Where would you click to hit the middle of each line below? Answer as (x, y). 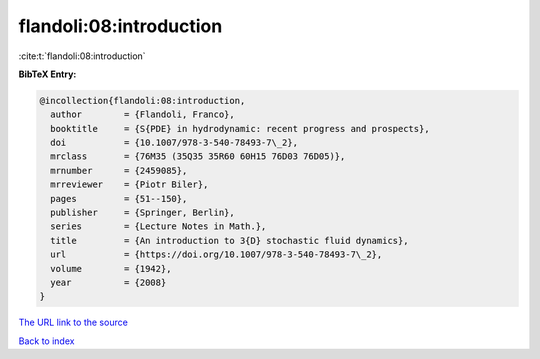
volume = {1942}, (111, 268)
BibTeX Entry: (47, 74)
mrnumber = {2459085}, (119, 170)
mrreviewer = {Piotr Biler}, (129, 184)
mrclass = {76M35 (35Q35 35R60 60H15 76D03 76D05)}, (198, 156)
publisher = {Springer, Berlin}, (142, 213)
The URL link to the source (73, 322)
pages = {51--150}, (119, 198)
